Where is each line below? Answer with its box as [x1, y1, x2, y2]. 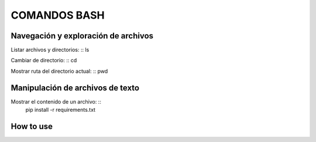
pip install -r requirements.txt [25, 106, 96, 113]
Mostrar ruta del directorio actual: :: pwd [11, 68, 108, 74]
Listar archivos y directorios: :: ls [11, 47, 90, 54]
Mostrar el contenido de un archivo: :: [11, 98, 102, 105]
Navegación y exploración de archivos [11, 31, 154, 41]
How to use [11, 121, 53, 131]
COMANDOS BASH [11, 9, 105, 22]
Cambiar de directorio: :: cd [11, 57, 77, 64]
